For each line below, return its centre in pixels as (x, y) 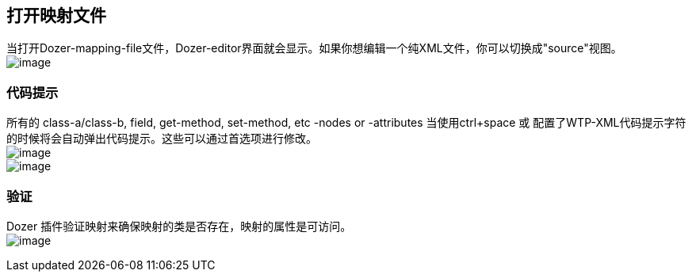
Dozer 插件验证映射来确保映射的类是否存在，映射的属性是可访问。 (179, 226)
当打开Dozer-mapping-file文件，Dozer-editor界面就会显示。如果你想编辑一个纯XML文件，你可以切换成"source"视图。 (314, 48)
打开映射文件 (56, 15)
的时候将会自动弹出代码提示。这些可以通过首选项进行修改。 (162, 139)
